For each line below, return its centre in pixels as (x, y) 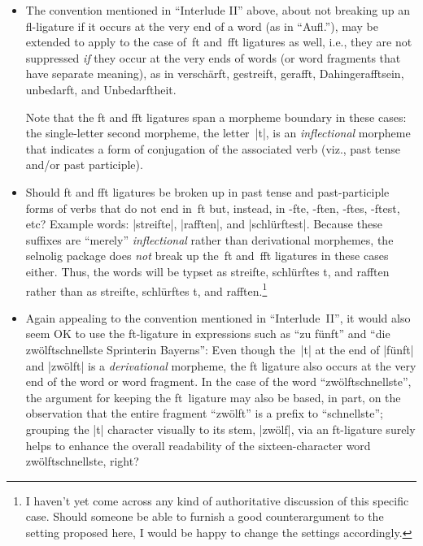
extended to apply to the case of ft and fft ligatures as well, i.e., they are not (219, 42)
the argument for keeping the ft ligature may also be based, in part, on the (213, 397)
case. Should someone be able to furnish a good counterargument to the (205, 516)
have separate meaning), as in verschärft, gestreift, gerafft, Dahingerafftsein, (215, 74)
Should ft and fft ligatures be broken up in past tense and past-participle (207, 191)
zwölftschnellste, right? (82, 461)
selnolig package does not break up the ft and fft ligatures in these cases (207, 256)
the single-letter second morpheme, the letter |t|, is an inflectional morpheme (218, 133)
